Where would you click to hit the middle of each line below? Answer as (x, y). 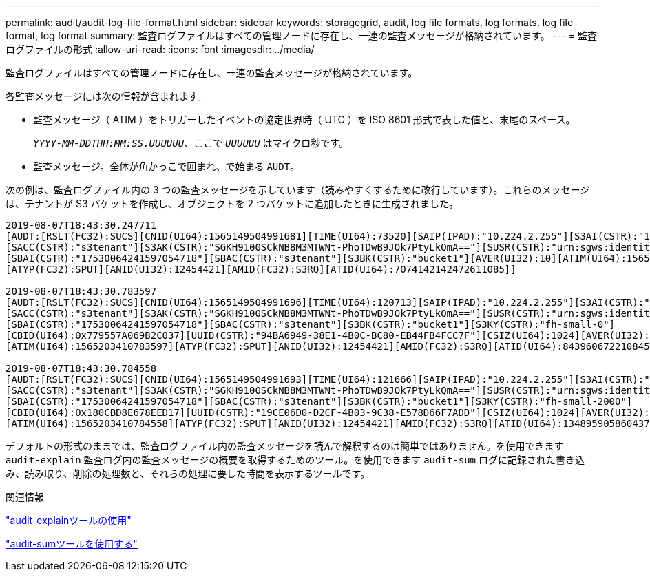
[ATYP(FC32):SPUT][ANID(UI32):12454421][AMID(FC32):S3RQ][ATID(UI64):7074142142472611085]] (261, 269)
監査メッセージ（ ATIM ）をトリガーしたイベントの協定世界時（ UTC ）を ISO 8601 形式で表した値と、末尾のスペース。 (304, 119)
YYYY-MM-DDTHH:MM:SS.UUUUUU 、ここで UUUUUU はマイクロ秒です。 (191, 143)
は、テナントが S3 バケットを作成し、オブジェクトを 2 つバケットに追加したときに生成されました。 (232, 203)
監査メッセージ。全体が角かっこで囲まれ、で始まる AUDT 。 (167, 166)
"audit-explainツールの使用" (69, 520)
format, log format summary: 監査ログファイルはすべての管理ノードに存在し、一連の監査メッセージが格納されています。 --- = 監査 (302, 35)
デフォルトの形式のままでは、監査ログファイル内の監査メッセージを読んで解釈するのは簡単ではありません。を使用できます (285, 446)
